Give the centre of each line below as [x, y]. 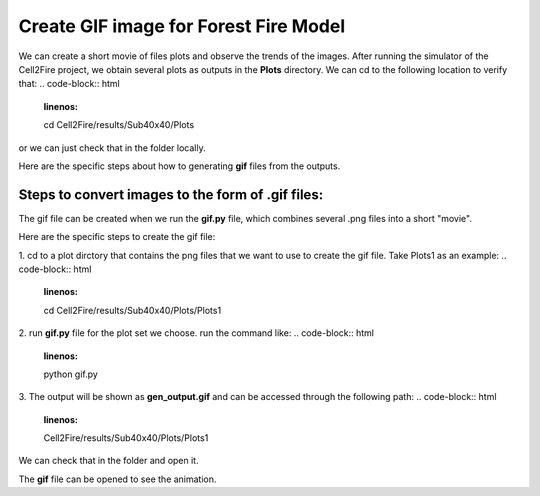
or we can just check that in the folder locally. [112, 147]
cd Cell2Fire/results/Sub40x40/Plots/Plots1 [132, 310]
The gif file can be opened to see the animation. [117, 479]
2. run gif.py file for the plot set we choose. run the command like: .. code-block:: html [196, 333]
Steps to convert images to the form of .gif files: [171, 194]
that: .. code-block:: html [69, 84]
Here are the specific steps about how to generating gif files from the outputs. [179, 166]
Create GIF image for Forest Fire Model [182, 26]
